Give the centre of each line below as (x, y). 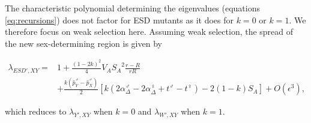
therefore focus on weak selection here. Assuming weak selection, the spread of (149, 31)
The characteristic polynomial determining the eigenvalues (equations (133, 8)
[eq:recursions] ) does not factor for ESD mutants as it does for (119, 19)
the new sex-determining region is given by (83, 43)
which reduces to (36, 111)
